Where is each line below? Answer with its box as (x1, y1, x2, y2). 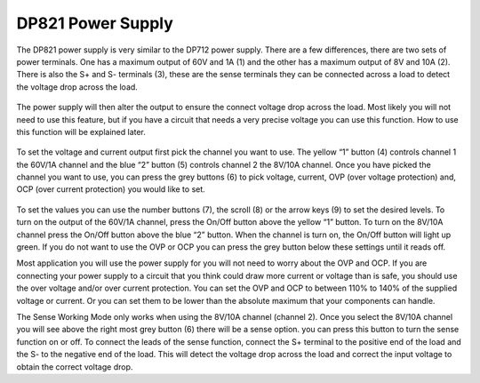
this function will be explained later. (16, 126, 147, 137)
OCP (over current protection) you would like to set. (16, 184, 206, 195)
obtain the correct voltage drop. (16, 361, 133, 372)
